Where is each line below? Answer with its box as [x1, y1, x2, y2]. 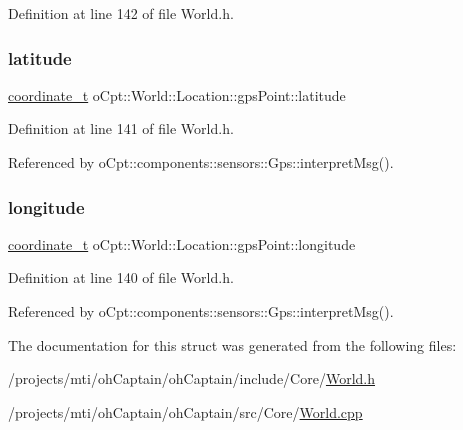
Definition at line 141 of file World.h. [8, 118, 234, 139]
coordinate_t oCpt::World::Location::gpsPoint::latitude [8, 84, 346, 105]
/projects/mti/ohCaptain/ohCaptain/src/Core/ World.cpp [8, 401, 363, 422]
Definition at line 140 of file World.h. [8, 267, 234, 288]
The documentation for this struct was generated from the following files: [8, 334, 457, 355]
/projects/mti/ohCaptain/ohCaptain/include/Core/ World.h [8, 368, 376, 389]
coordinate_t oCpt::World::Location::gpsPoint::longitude [8, 233, 356, 254]
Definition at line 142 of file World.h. [8, 3, 234, 23]
